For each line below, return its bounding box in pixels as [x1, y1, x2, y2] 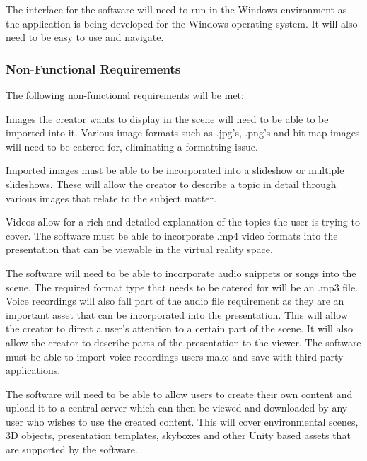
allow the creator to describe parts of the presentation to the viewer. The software [6, 334, 361, 349]
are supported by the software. [6, 442, 138, 457]
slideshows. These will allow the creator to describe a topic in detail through [6, 176, 337, 191]
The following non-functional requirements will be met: [6, 88, 244, 102]
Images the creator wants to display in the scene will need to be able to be [6, 111, 329, 126]
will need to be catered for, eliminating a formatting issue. [6, 139, 258, 153]
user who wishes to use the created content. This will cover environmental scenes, [6, 414, 359, 428]
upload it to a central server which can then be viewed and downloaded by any [6, 400, 348, 415]
